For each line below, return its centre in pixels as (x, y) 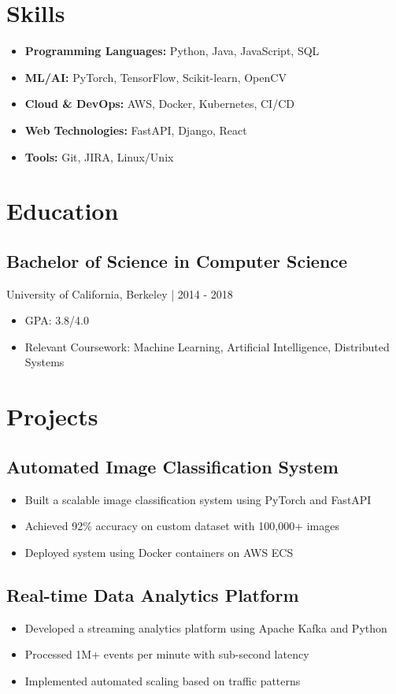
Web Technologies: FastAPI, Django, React (136, 130)
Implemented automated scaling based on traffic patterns (163, 680)
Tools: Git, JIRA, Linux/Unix (99, 156)
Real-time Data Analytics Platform (153, 594)
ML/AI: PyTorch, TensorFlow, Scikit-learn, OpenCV (155, 77)
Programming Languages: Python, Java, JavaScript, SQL (172, 51)
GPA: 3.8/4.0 (57, 320)
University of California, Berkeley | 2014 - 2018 (120, 293)
